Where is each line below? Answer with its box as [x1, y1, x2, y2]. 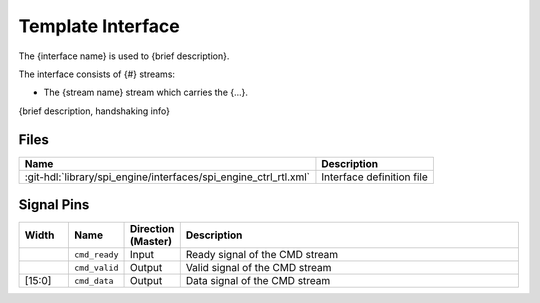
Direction [129, 222, 175, 236]
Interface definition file [321, 170, 429, 184]
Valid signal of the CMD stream [185, 261, 332, 275]
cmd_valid [74, 262, 119, 273]
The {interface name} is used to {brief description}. [18, 50, 230, 62]
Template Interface [18, 15, 180, 37]
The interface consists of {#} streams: [18, 68, 175, 80]
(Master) [129, 235, 172, 249]
